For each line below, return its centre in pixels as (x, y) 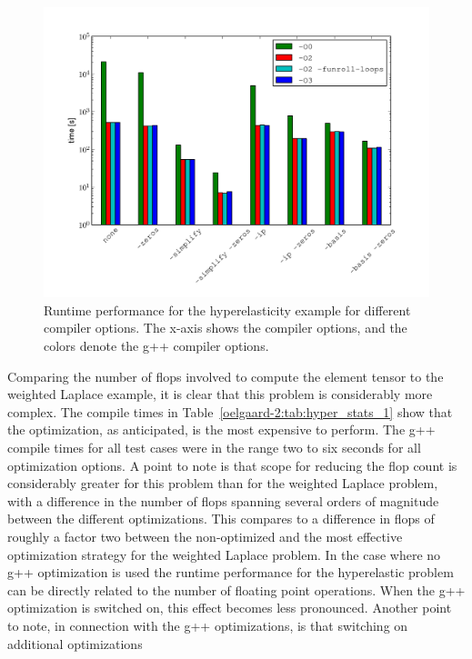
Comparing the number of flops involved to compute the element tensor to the (226, 376)
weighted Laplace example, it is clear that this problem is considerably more (220, 394)
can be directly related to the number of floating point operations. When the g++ (236, 589)
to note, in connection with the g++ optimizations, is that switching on (208, 625)
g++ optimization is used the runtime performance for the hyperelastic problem (231, 572)
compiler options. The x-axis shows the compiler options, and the (226, 328)
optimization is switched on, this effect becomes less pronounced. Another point (230, 608)
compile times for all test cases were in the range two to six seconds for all (214, 447)
